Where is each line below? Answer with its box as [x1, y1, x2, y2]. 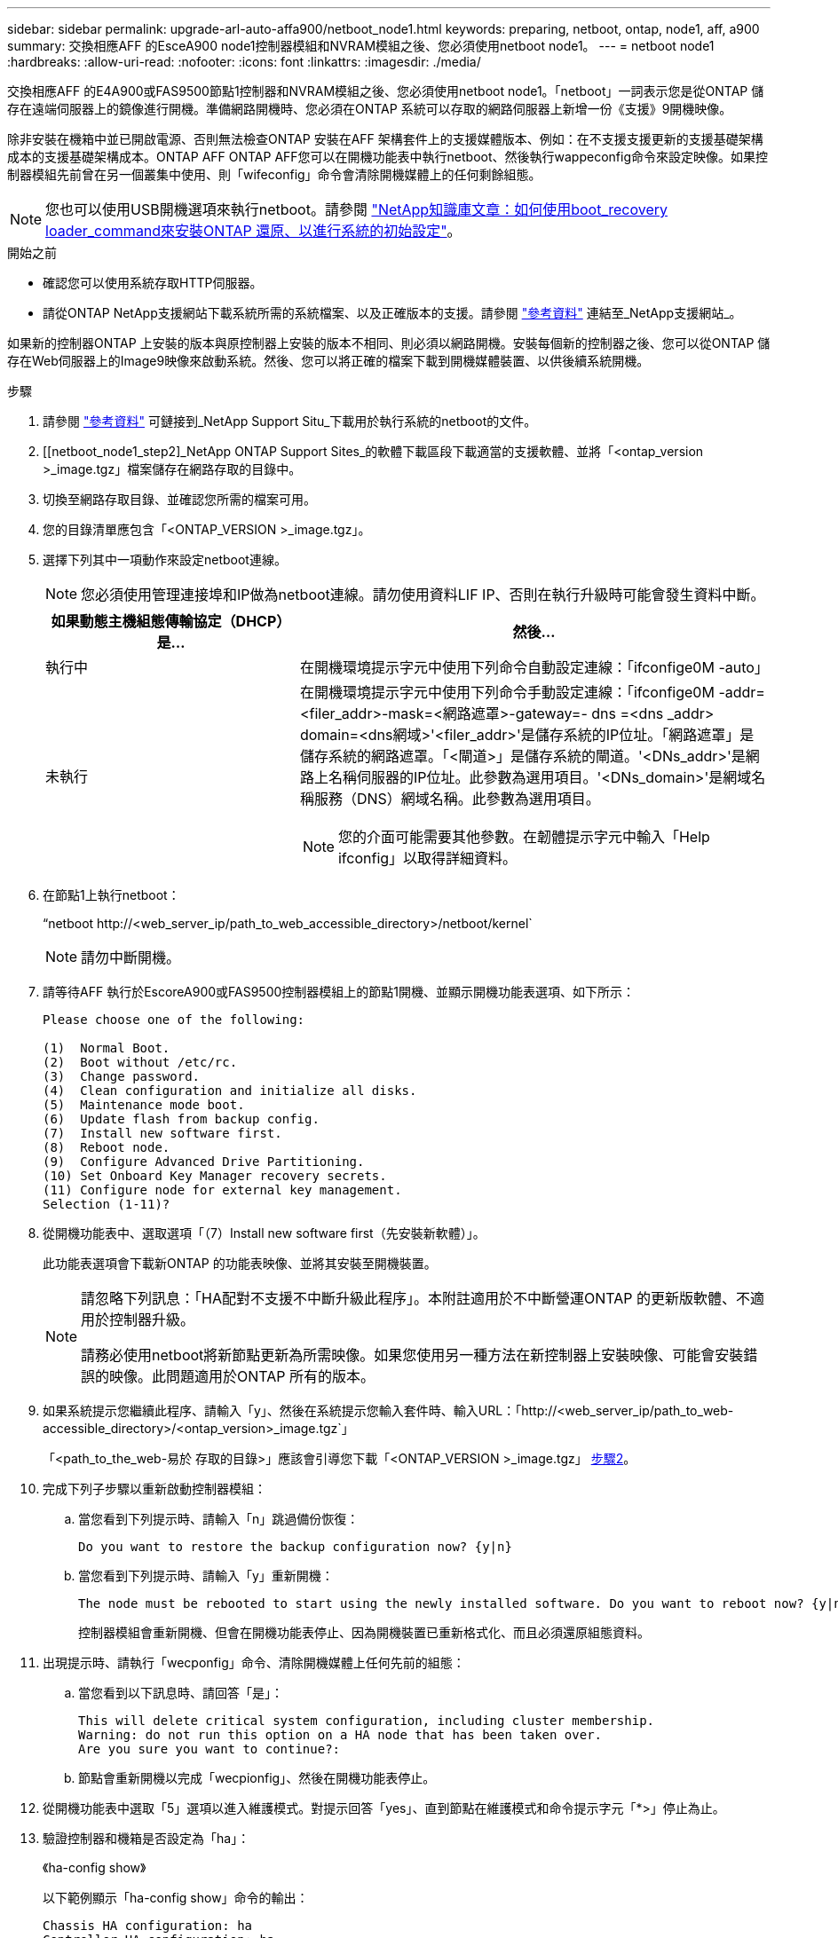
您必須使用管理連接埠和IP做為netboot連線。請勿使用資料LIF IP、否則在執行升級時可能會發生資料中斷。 [81, 586, 765, 603]
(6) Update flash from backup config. [43, 1112, 320, 1126]
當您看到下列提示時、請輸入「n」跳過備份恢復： [78, 1511, 360, 1526]
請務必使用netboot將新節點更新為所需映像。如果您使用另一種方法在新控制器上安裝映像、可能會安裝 [81, 1346, 744, 1364]
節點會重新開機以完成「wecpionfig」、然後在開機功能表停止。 [78, 1770, 436, 1785]
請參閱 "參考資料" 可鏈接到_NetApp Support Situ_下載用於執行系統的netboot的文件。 [43, 414, 537, 429]
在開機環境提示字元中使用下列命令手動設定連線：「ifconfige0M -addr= [299, 683, 765, 701]
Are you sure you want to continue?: [78, 1742, 341, 1756]
